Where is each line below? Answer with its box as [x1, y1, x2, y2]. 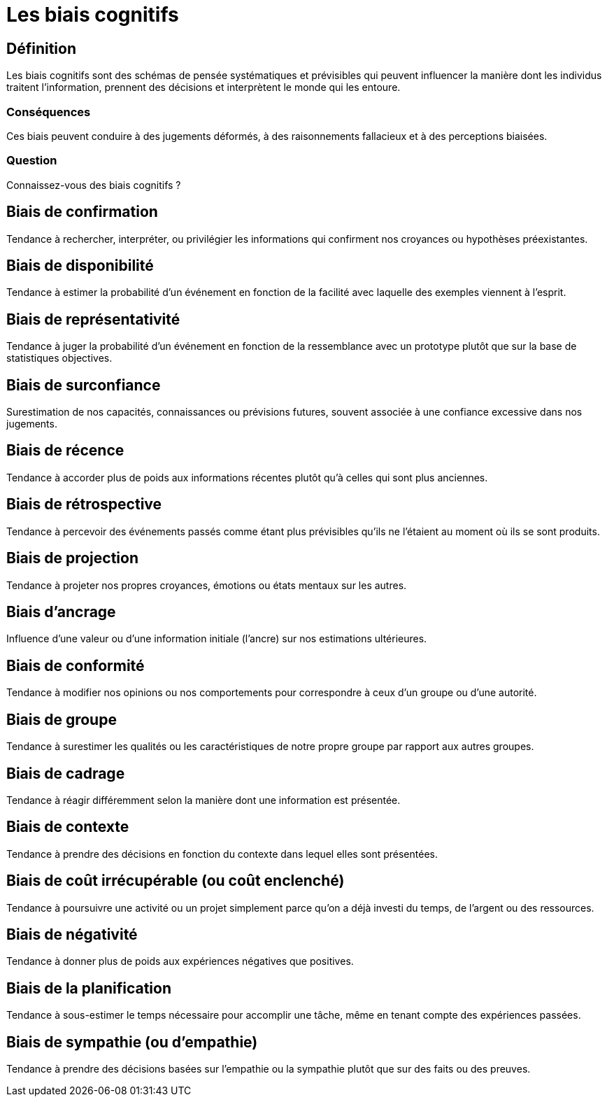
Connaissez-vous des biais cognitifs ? [6, 178, 181, 191]
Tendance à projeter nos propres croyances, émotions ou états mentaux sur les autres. [6, 579, 407, 591]
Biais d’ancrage [6, 603, 116, 621]
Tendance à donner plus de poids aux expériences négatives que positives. [6, 955, 354, 968]
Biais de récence [6, 441, 124, 460]
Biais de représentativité [6, 310, 180, 328]
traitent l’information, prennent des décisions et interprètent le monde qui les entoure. [6, 81, 401, 94]
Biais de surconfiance [6, 376, 161, 394]
